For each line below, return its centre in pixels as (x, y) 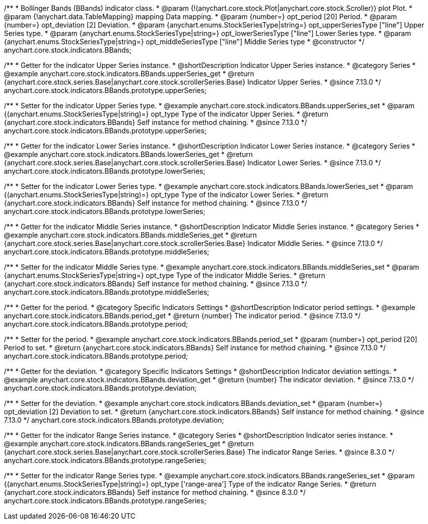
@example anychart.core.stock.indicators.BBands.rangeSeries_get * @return (129, 444)
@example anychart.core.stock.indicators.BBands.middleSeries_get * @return (130, 235)
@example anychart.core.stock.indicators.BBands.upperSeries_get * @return (129, 74)
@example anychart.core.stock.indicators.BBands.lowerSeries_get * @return (128, 154)
